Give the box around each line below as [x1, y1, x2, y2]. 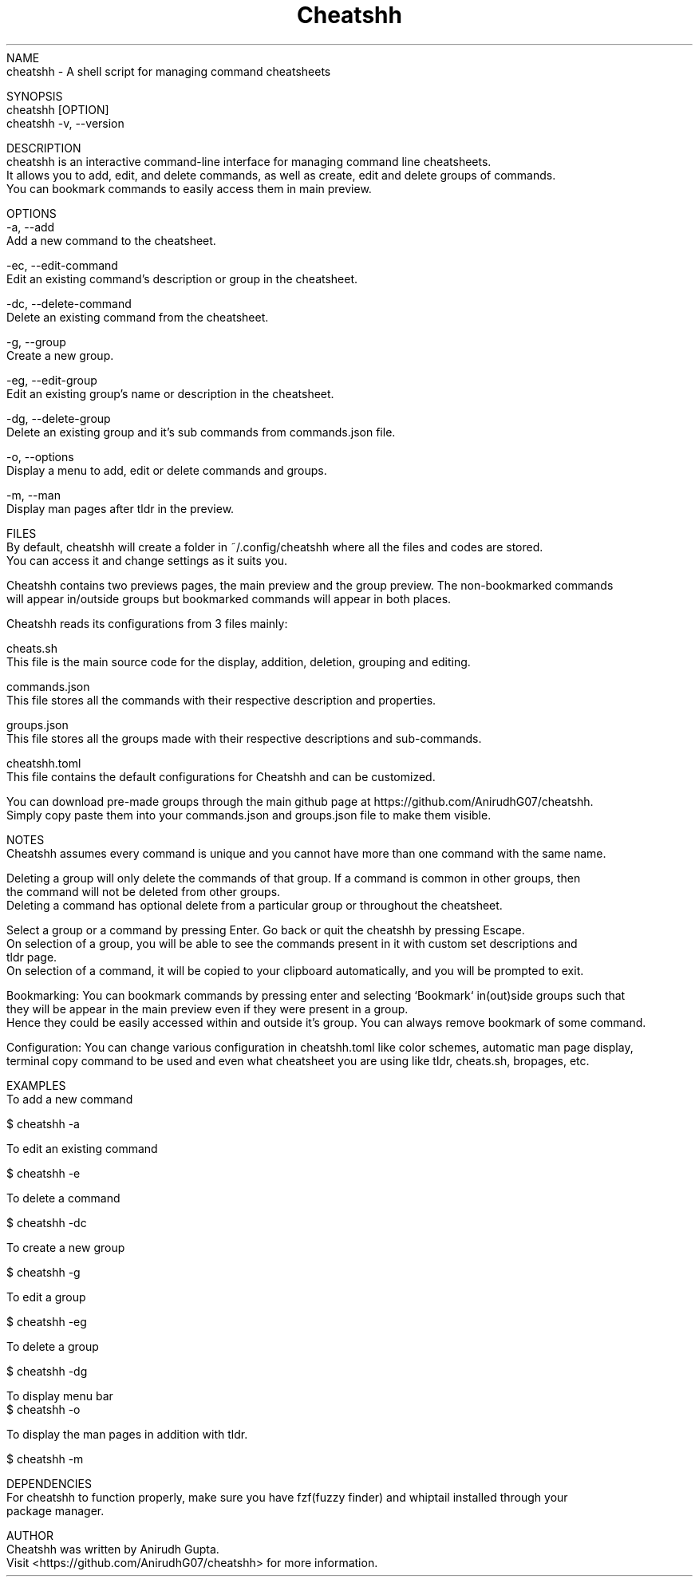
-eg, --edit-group [6, 373, 97, 387]
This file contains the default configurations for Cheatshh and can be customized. [6, 769, 436, 784]
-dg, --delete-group [6, 411, 111, 425]
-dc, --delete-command [6, 296, 132, 310]
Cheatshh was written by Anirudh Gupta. [6, 1542, 219, 1556]
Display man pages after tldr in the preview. [6, 501, 235, 515]
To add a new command [6, 1092, 133, 1106]
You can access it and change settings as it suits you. [6, 553, 288, 567]
